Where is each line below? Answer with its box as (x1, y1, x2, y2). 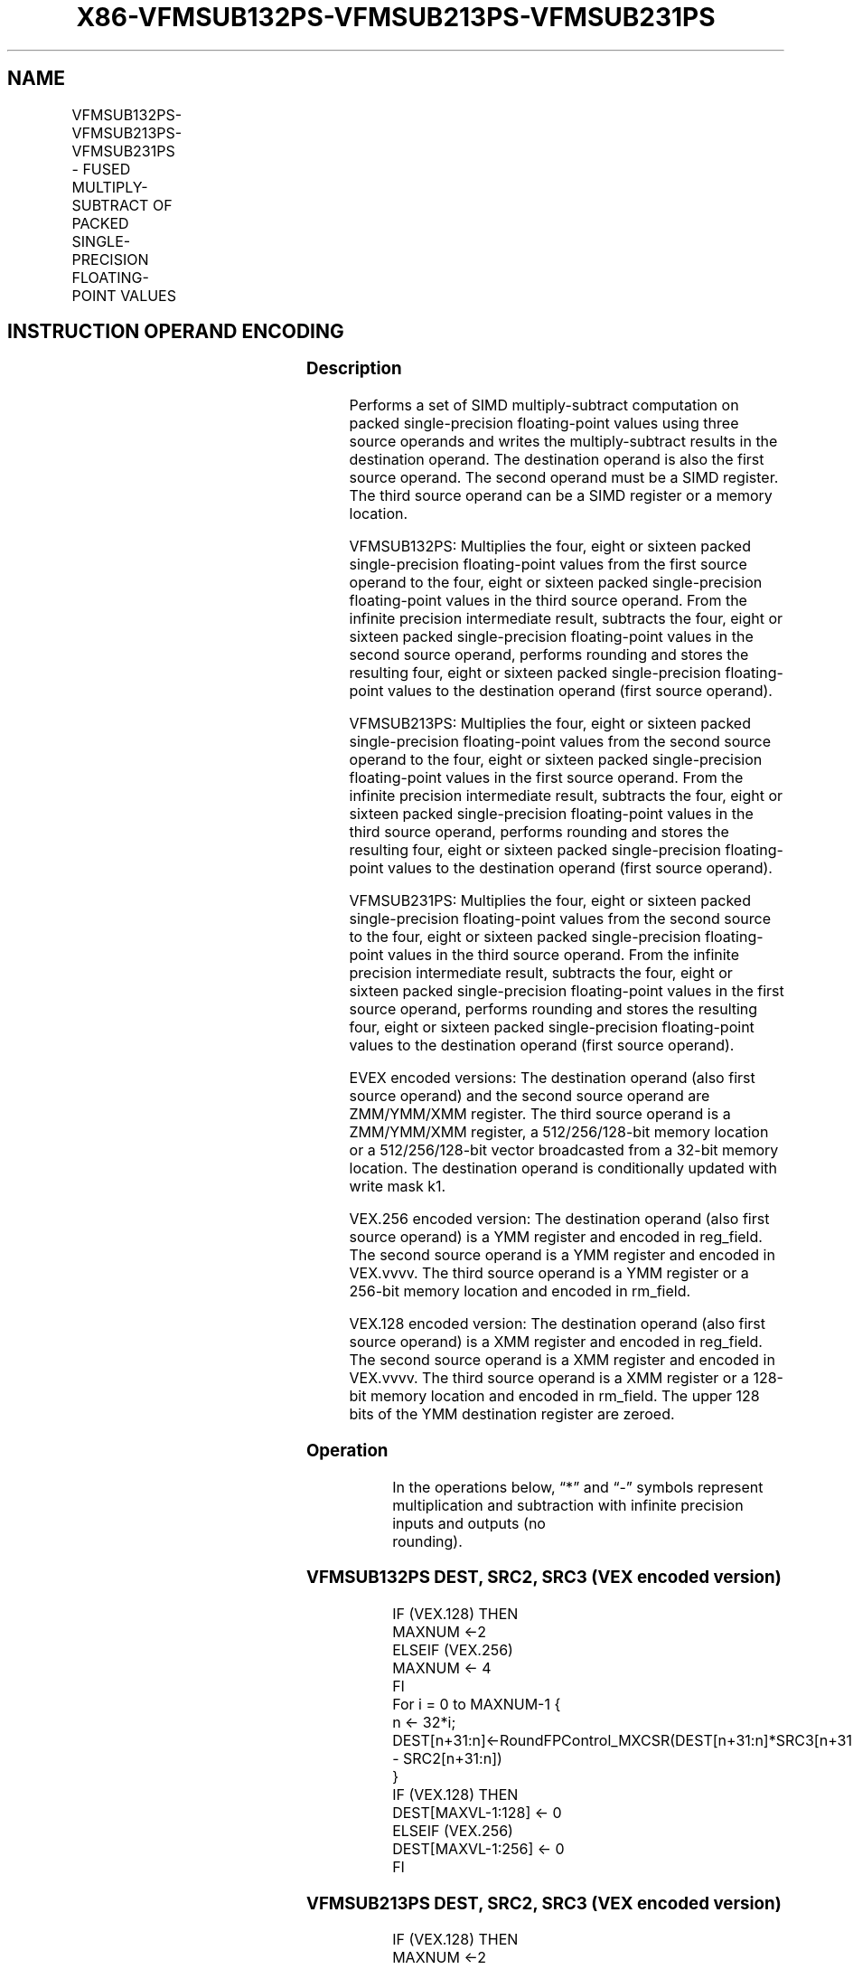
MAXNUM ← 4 (392, 1659, 492, 1678)
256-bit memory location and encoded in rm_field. (349, 1282, 691, 1301)
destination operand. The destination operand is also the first (349, 450, 764, 469)
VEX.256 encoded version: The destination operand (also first (349, 1210, 770, 1229)
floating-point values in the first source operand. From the (349, 768, 744, 787)
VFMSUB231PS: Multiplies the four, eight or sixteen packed (349, 891, 751, 910)
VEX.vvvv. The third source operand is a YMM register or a (349, 1264, 749, 1283)
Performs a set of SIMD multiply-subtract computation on (349, 396, 739, 415)
